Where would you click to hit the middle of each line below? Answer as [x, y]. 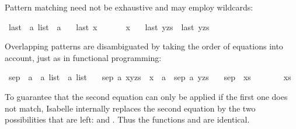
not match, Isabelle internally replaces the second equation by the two [130, 108]
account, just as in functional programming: [83, 57]
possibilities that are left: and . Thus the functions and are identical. [127, 119]
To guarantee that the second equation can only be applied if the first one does [146, 96]
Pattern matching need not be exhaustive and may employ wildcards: [129, 7]
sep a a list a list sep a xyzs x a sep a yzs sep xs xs [150, 77]
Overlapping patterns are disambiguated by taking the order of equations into [144, 46]
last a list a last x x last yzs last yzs [109, 26]
